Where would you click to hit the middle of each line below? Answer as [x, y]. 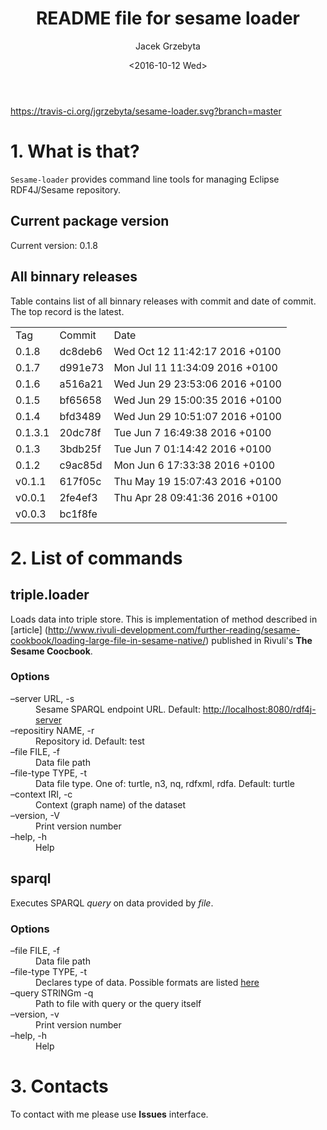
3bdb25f [80, 449]
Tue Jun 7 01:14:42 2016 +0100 [192, 449]
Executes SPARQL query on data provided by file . [112, 903]
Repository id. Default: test [90, 741]
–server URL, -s [42, 698]
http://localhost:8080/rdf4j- [259, 709]
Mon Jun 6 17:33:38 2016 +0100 [194, 465]
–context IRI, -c [41, 794]
